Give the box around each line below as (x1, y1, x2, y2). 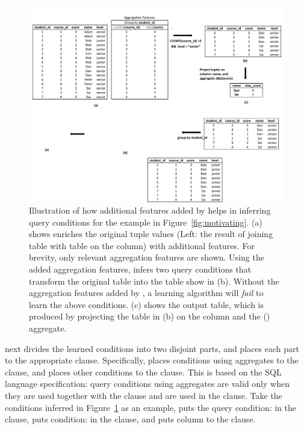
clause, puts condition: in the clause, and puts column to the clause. (5, 413, 256, 425)
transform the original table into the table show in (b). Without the (29, 274, 279, 287)
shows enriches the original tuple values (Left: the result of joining (29, 227, 273, 240)
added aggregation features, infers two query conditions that (29, 263, 252, 276)
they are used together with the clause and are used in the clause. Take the (5, 389, 282, 402)
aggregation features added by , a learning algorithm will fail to (29, 286, 264, 299)
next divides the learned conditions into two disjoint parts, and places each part (5, 342, 299, 354)
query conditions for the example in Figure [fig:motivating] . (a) (29, 215, 262, 228)
